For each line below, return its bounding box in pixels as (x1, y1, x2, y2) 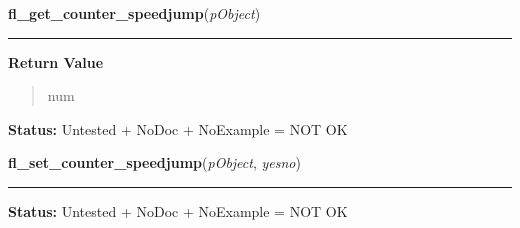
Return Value (8, 51, 104, 72)
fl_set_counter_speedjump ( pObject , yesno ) (8, 152, 301, 173)
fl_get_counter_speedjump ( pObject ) (8, 3, 261, 23)
